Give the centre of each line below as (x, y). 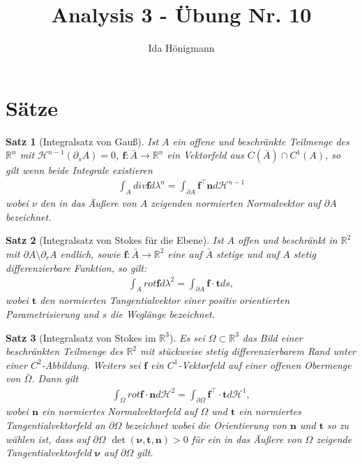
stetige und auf (248, 253)
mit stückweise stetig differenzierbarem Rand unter (248, 351)
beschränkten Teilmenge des (65, 351)
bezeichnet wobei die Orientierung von (206, 425)
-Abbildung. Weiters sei (91, 364)
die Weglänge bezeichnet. (163, 314)
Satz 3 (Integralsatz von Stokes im (81, 337)
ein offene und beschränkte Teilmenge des (261, 141)
